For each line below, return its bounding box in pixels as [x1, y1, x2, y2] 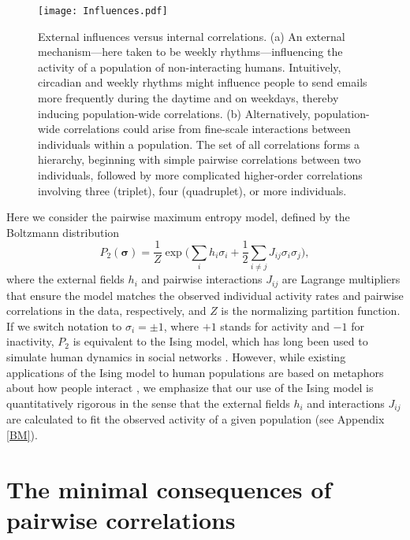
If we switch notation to [6, 317, 122, 334]
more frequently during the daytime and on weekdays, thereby [38, 90, 339, 106]
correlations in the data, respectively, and [6, 302, 207, 319]
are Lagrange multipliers [281, 271, 401, 287]
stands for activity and [220, 317, 330, 334]
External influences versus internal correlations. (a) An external [38, 28, 345, 44]
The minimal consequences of [6, 472, 332, 505]
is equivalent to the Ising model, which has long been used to [73, 333, 368, 350]
